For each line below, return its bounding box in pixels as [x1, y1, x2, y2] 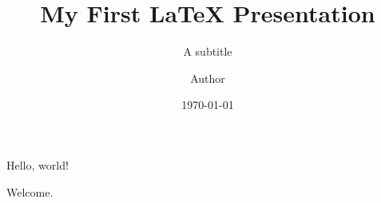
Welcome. [6, 183, 54, 200]
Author [190, 69, 225, 86]
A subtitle [183, 43, 232, 60]
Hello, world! [6, 156, 69, 173]
